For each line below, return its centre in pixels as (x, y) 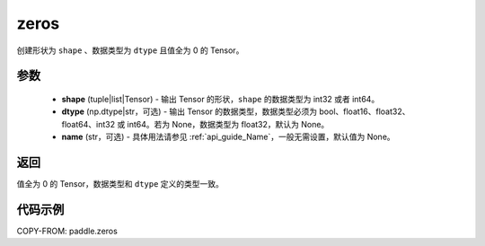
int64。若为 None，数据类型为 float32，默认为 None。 (228, 124)
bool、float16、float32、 (365, 111)
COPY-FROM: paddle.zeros (67, 231)
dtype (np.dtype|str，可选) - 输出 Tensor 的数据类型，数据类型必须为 (190, 111)
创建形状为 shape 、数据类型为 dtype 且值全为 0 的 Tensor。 (130, 50)
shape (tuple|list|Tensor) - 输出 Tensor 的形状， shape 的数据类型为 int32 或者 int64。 (220, 99)
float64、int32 (88, 124)
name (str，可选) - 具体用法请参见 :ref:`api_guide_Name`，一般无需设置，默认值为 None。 (228, 137)
